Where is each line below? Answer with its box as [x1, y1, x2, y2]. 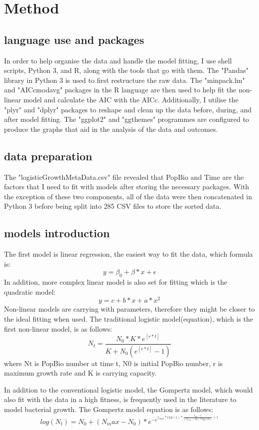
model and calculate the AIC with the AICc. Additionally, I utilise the [23, 94, 239, 104]
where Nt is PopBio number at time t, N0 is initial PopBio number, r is [4, 358, 223, 368]
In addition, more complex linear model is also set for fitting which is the [4, 277, 228, 287]
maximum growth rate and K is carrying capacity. [4, 368, 157, 378]
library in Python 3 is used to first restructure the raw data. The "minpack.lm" [4, 74, 245, 85]
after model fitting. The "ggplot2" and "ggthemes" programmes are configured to [4, 114, 249, 124]
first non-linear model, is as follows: [4, 323, 112, 334]
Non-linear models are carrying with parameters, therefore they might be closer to [4, 304, 255, 314]
